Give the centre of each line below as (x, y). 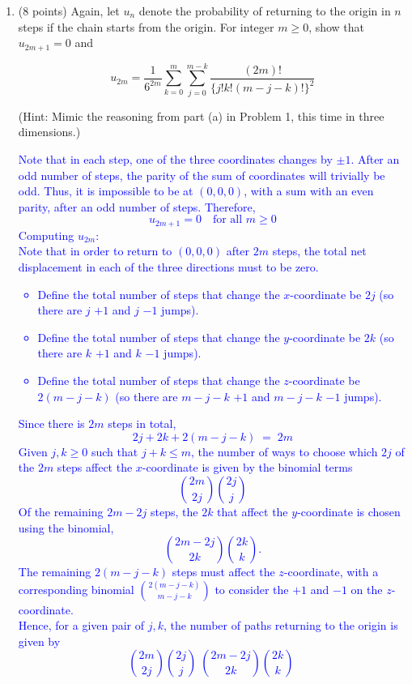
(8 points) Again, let (69, 11)
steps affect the (95, 467)
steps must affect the (223, 572)
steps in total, (142, 423)
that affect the (253, 511)
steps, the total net (319, 251)
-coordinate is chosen (349, 511)
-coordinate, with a (331, 572)
